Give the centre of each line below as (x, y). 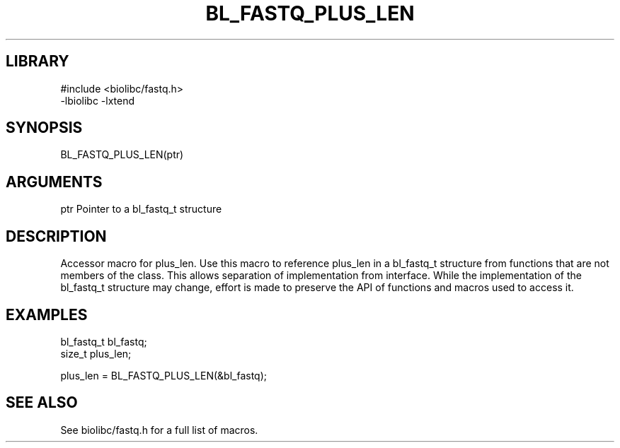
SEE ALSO (42, 403)
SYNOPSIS (44, 128)
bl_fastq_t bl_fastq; (104, 341)
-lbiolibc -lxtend (98, 100)
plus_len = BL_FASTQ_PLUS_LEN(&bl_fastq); (163, 375)
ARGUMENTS (54, 182)
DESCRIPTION (56, 236)
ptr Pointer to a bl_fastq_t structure (141, 209)
